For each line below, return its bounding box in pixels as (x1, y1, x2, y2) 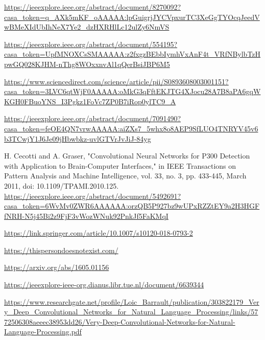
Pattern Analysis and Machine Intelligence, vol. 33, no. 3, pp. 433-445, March (4, 170, 247, 181)
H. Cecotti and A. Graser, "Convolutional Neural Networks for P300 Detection (4, 150, 250, 161)
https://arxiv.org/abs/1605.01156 (4, 262, 109, 273)
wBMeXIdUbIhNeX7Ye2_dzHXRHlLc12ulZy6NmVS (4, 21, 170, 32)
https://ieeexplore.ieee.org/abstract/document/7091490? (4, 113, 181, 124)
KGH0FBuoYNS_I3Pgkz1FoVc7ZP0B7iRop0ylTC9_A (4, 96, 176, 106)
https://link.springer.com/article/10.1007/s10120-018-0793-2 (4, 228, 193, 238)
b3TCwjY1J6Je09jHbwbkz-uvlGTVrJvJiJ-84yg (4, 133, 151, 144)
